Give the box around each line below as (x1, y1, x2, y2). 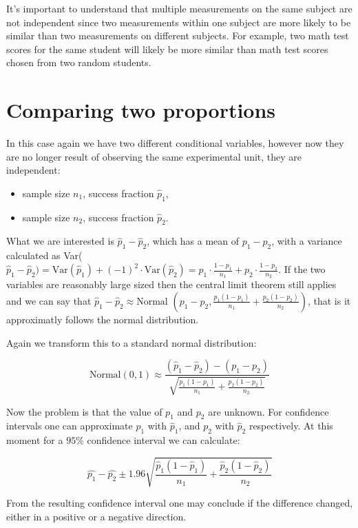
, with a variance (271, 234, 342, 248)
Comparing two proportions (6, 96, 276, 124)
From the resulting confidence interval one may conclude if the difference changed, (6, 496, 353, 510)
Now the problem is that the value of (6, 404, 162, 418)
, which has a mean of (147, 234, 240, 248)
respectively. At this (249, 418, 333, 433)
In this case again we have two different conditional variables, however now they (6, 136, 344, 150)
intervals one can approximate (6, 418, 133, 433)
